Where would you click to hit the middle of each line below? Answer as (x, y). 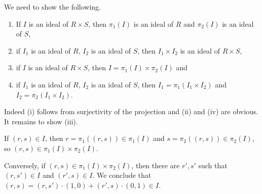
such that (213, 165)
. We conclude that (122, 175)
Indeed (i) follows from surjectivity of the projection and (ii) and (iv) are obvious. (131, 111)
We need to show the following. (53, 7)
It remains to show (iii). (41, 121)
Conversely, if (25, 165)
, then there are (156, 165)
